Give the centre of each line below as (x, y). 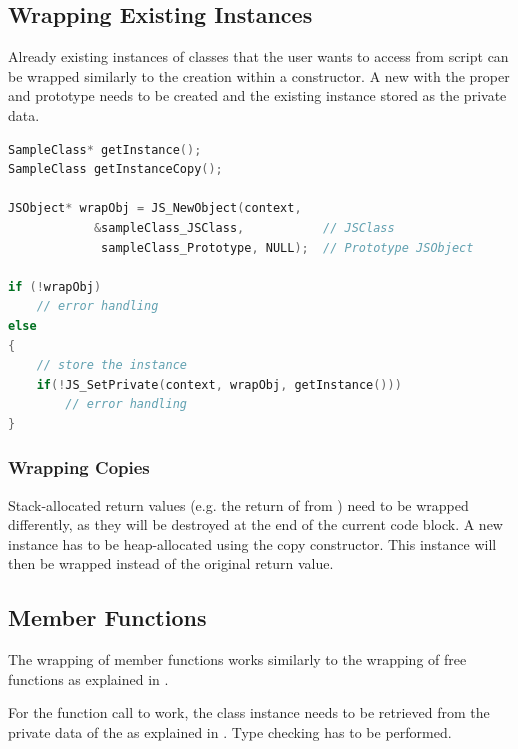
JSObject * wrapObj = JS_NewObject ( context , (155, 208)
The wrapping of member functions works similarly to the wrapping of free (237, 659)
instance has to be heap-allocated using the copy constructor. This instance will (252, 543)
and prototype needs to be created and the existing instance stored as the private (257, 95)
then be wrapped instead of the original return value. (171, 563)
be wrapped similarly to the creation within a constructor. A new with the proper (259, 75)
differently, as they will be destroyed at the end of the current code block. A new (255, 524)
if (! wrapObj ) (55, 286)
